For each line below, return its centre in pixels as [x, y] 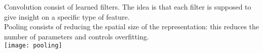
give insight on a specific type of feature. [67, 16]
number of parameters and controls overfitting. [77, 36]
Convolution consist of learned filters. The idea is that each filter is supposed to [128, 7]
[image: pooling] [33, 46]
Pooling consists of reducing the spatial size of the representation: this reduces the [132, 26]
